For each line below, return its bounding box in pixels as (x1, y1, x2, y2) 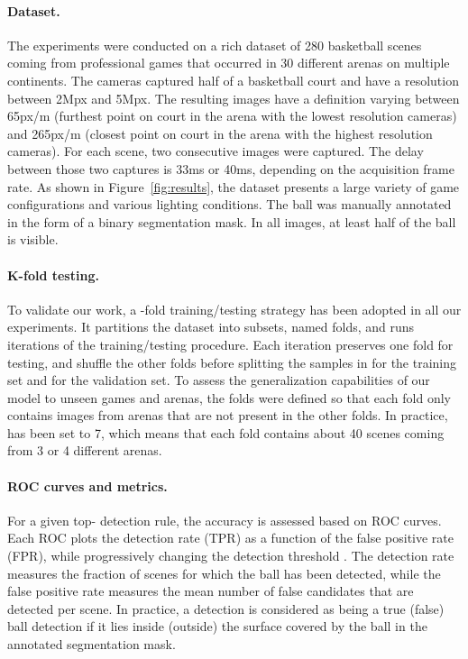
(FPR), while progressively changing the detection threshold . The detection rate (7, 546, 454, 565)
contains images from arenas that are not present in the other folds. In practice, (7, 406, 448, 425)
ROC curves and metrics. (7, 476, 168, 495)
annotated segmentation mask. (7, 635, 176, 654)
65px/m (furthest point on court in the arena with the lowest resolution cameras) (7, 106, 457, 125)
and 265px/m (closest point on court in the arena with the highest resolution (7, 124, 433, 142)
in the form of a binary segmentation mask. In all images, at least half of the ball (7, 212, 456, 231)
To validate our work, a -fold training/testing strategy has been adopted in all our (7, 299, 462, 318)
